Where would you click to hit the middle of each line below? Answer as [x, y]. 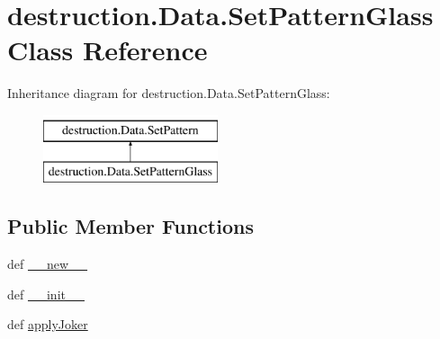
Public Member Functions [130, 226]
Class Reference [108, 50]
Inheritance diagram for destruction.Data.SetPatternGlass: [169, 93]
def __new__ [48, 264]
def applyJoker [48, 324]
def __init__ [46, 294]
